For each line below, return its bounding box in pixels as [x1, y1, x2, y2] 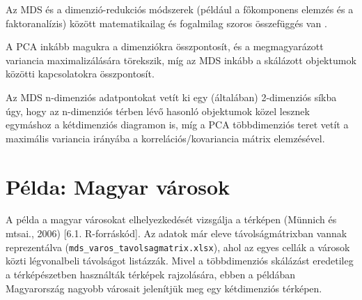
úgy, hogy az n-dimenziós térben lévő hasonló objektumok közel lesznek [6, 103, 310, 118]
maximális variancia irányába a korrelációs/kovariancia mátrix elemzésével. [6, 130, 325, 145]
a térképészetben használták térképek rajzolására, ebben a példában [6, 267, 296, 281]
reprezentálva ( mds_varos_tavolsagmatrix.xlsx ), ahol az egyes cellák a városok [6, 239, 350, 254]
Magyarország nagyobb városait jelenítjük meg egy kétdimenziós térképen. [6, 280, 322, 295]
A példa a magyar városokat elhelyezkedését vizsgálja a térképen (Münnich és [6, 212, 337, 227]
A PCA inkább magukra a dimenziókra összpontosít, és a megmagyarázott [6, 39, 324, 54]
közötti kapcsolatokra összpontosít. [6, 66, 155, 81]
